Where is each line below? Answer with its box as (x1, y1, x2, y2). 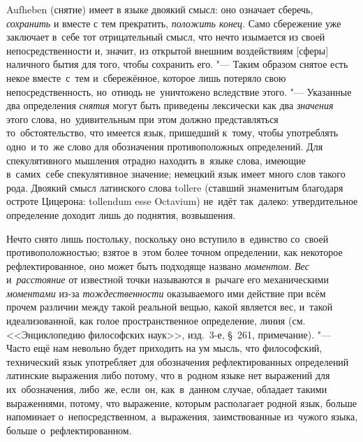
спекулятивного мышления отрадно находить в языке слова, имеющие (6, 152, 306, 167)
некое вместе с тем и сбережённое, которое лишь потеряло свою (6, 70, 286, 85)
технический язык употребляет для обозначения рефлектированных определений (6, 354, 349, 369)
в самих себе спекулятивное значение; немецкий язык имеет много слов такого (6, 166, 346, 181)
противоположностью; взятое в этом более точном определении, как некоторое (6, 245, 343, 259)
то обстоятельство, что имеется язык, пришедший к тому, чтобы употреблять (6, 125, 339, 140)
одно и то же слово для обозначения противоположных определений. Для (6, 138, 323, 153)
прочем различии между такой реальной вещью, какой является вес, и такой (6, 299, 333, 314)
